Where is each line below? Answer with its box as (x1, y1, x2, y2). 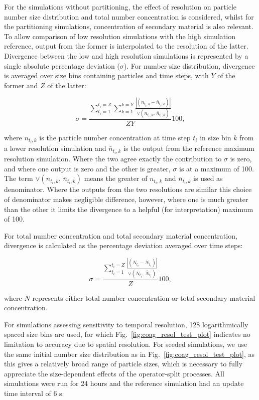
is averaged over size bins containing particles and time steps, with (4, 70, 209, 81)
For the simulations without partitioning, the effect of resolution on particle (4, 2, 237, 12)
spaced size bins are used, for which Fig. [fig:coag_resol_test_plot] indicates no (4, 329, 250, 339)
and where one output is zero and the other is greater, (4, 163, 171, 173)
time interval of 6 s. (4, 387, 64, 398)
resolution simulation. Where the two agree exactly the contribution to (4, 153, 222, 164)
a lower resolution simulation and (4, 143, 106, 153)
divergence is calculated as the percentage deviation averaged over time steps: (4, 240, 243, 251)
